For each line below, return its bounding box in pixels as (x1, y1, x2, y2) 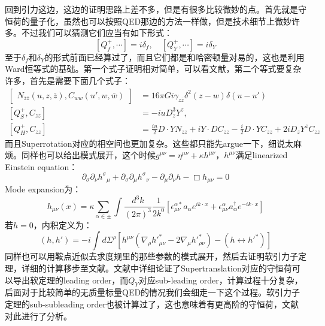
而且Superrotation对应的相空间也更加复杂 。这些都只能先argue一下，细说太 (5, 137, 294, 149)
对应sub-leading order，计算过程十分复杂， (138, 273, 303, 286)
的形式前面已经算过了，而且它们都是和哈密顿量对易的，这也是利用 (44, 50, 305, 63)
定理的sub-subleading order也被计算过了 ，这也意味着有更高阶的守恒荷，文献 (5, 298, 299, 310)
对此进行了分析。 (5, 309, 72, 322)
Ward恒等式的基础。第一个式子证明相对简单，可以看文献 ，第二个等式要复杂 (5, 62, 302, 75)
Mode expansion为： (5, 183, 81, 195)
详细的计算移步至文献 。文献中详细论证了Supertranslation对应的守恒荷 (21, 262, 292, 274)
